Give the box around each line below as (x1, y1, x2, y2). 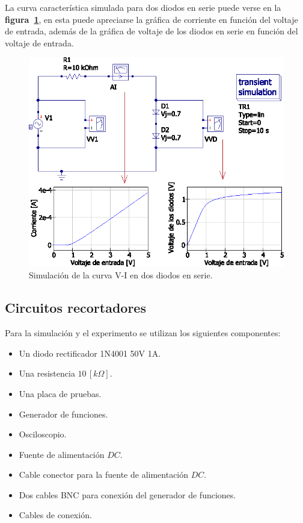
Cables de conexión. (19, 509, 92, 521)
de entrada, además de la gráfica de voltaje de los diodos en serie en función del (5, 25, 298, 37)
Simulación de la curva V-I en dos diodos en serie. (29, 269, 213, 281)
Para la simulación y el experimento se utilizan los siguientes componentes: (5, 327, 281, 339)
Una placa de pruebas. (19, 387, 102, 399)
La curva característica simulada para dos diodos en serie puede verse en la (5, 1, 281, 13)
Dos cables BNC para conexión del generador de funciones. (19, 488, 236, 501)
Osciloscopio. (19, 428, 67, 440)
